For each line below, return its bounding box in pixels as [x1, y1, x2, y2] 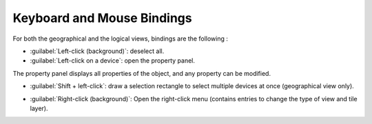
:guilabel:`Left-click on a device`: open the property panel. [30, 56, 196, 65]
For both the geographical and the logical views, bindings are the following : [12, 34, 229, 43]
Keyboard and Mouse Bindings [12, 10, 192, 25]
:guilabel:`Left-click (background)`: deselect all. [30, 47, 165, 55]
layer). [30, 104, 48, 112]
